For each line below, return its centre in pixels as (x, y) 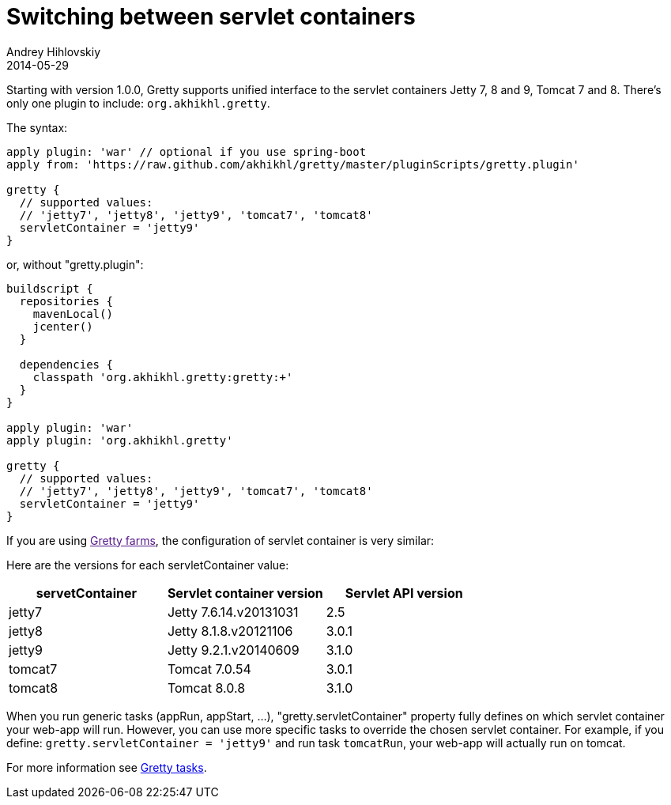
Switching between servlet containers (211, 17)
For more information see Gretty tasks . (107, 767)
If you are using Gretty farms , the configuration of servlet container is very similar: (221, 540)
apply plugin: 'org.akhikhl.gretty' (120, 440)
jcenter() (63, 326)
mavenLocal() (73, 314)
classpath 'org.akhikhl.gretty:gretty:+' (163, 377)
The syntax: (37, 127)
